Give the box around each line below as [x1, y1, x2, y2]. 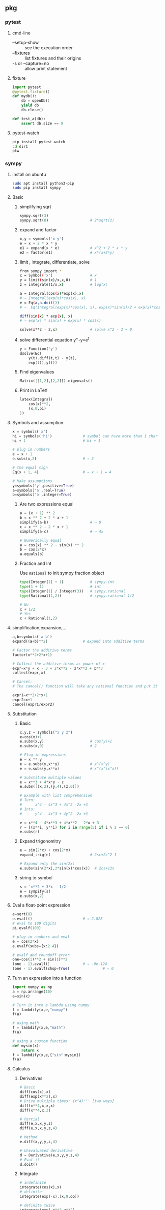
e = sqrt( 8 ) [12, 912, 33, 917]
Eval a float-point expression [12, 902, 70, 908]
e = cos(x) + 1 [19, 734, 42, 740]
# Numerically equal [19, 538, 62, 543]
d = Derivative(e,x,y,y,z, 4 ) [19, 1152, 80, 1158]
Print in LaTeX [19, 387, 48, 393]
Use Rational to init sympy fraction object [19, 570, 105, 576]
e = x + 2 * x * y [19, 241, 57, 246]
